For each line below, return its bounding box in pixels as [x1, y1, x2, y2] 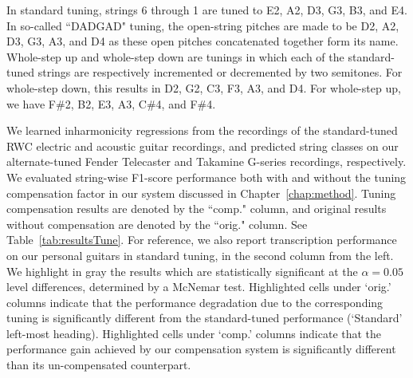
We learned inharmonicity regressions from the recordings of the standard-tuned [6, 122, 398, 139]
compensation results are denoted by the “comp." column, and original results [6, 200, 387, 217]
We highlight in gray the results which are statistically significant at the [6, 262, 358, 279]
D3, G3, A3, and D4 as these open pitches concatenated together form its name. [6, 33, 399, 49]
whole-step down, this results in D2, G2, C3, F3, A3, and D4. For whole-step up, [6, 79, 401, 96]
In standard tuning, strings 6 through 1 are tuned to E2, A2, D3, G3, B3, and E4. [6, 2, 407, 18]
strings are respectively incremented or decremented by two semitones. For [37, 64, 403, 81]
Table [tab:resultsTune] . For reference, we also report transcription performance [6, 231, 397, 248]
